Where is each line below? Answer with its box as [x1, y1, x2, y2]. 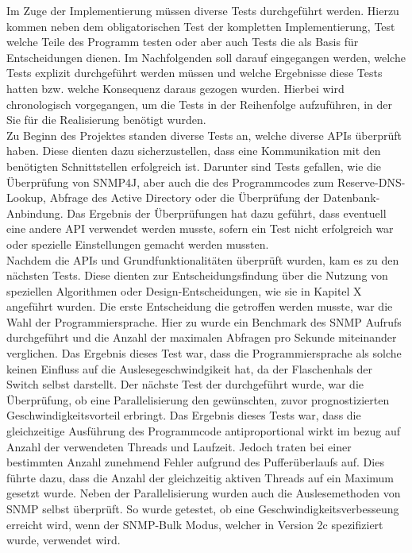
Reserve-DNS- [337, 173, 406, 190]
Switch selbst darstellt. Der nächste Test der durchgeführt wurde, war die [6, 376, 364, 393]
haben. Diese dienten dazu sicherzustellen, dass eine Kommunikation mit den [6, 142, 381, 159]
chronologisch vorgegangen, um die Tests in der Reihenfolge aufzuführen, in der [6, 95, 392, 112]
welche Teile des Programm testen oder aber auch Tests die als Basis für [6, 33, 359, 50]
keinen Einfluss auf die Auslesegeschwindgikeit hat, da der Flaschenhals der [6, 360, 373, 377]
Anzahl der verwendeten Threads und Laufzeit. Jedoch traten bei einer [6, 438, 352, 454]
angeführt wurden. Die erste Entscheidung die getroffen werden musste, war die [6, 298, 393, 315]
